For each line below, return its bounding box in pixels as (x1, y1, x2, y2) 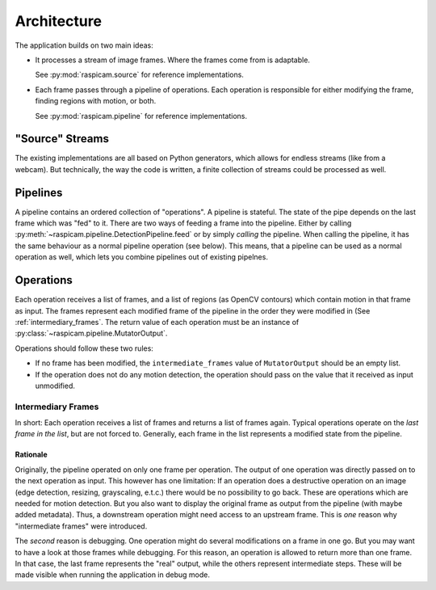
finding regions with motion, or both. (35, 96, 157, 106)
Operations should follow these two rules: (15, 343, 153, 353)
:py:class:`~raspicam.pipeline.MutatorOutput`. (15, 328, 168, 339)
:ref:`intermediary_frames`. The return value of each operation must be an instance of (15, 317, 300, 327)
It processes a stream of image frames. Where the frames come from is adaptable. (35, 55, 311, 65)
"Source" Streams (15, 132, 109, 145)
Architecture (15, 12, 103, 30)
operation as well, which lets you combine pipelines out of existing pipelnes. (15, 252, 268, 262)
